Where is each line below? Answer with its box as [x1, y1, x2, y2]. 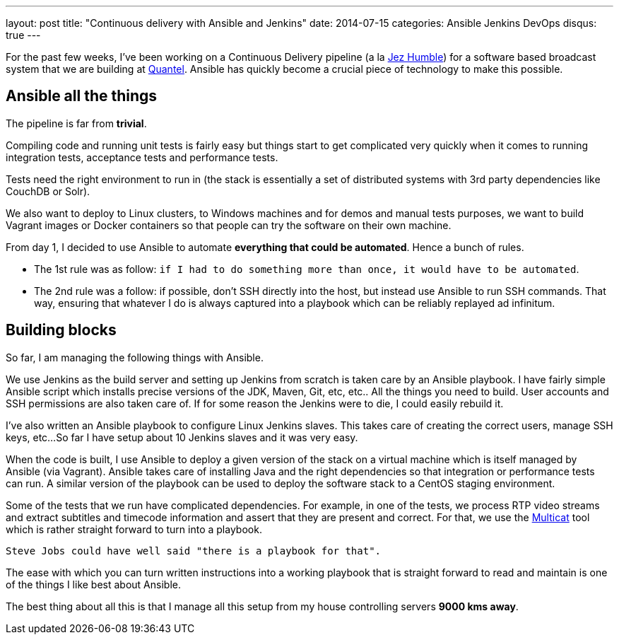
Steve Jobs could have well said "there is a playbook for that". [6, 545, 382, 557]
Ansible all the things [6, 87, 158, 105]
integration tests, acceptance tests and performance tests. [6, 151, 278, 163]
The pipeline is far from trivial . [6, 117, 147, 129]
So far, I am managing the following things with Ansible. [6, 351, 264, 363]
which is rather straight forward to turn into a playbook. [6, 523, 262, 535]
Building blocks [6, 321, 117, 339]
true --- [6, 29, 41, 41]
